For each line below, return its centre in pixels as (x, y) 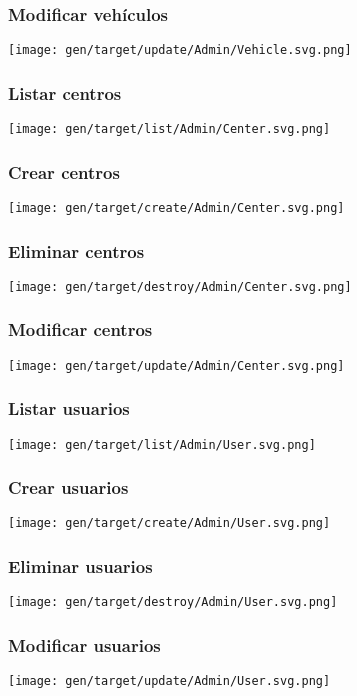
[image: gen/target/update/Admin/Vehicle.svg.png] (180, 50)
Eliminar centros (76, 250)
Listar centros (65, 92)
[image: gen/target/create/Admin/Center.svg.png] (176, 207)
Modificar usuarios (84, 644)
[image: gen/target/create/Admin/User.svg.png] (169, 523)
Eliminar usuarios (80, 566)
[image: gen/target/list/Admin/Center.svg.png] (169, 129)
